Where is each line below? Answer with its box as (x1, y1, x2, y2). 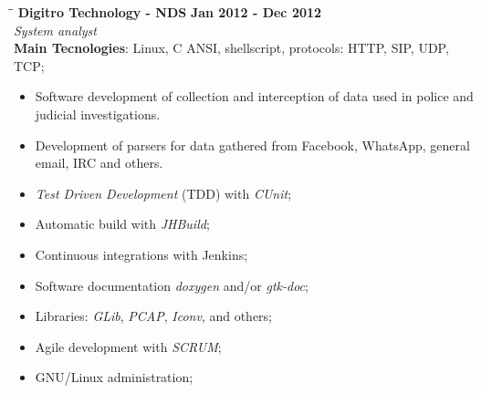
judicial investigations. (35, 104, 161, 123)
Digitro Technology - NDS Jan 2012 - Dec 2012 (17, 3, 322, 21)
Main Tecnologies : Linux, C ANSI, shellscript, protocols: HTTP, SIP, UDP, (14, 38, 449, 57)
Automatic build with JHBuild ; (35, 214, 210, 233)
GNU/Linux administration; (35, 367, 193, 387)
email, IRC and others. (35, 153, 163, 172)
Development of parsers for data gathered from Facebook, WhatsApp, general (35, 135, 470, 154)
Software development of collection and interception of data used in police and (35, 87, 474, 106)
